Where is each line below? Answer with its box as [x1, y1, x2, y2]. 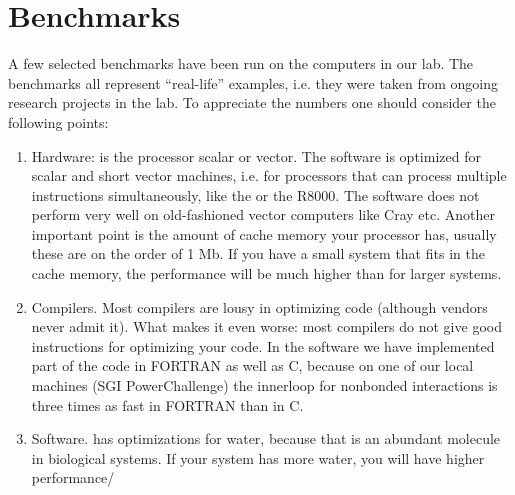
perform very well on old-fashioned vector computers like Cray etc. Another [31, 204, 495, 225]
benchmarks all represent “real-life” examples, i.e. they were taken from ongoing [8, 72, 499, 93]
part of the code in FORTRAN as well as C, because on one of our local [31, 355, 474, 376]
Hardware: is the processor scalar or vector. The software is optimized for [31, 145, 481, 166]
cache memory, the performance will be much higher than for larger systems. [31, 263, 502, 284]
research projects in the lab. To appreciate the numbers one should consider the [8, 92, 496, 113]
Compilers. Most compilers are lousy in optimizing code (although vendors [31, 296, 488, 317]
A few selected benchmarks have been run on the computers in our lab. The [8, 53, 474, 74]
